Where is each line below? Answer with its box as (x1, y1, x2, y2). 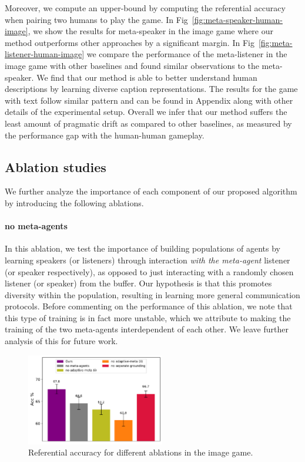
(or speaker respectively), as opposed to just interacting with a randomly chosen (5, 265, 294, 278)
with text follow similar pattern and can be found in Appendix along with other (5, 94, 293, 106)
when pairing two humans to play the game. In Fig (5, 13, 188, 25)
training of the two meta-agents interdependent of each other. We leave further (5, 323, 289, 335)
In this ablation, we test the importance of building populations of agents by (5, 242, 280, 255)
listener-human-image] (5, 48, 85, 60)
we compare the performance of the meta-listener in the (86, 48, 287, 60)
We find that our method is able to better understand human (36, 71, 257, 83)
